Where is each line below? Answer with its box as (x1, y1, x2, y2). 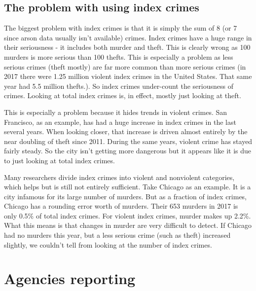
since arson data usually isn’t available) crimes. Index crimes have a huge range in (4, 32, 252, 42)
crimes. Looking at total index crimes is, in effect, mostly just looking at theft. (4, 90, 241, 101)
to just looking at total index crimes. (4, 155, 115, 165)
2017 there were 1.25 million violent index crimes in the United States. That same (4, 71, 252, 81)
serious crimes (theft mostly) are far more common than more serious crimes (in (4, 61, 246, 72)
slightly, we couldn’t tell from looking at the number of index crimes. (4, 239, 212, 250)
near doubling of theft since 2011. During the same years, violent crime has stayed (4, 136, 253, 146)
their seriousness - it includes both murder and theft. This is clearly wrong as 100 (4, 42, 251, 52)
